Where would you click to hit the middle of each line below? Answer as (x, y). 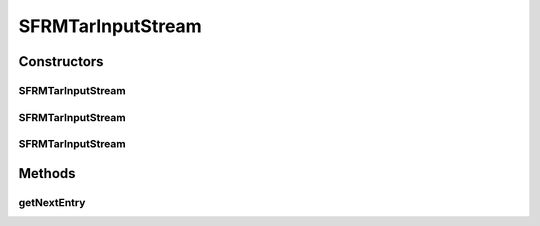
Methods (47, 173)
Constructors (61, 61)
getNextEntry (52, 202)
